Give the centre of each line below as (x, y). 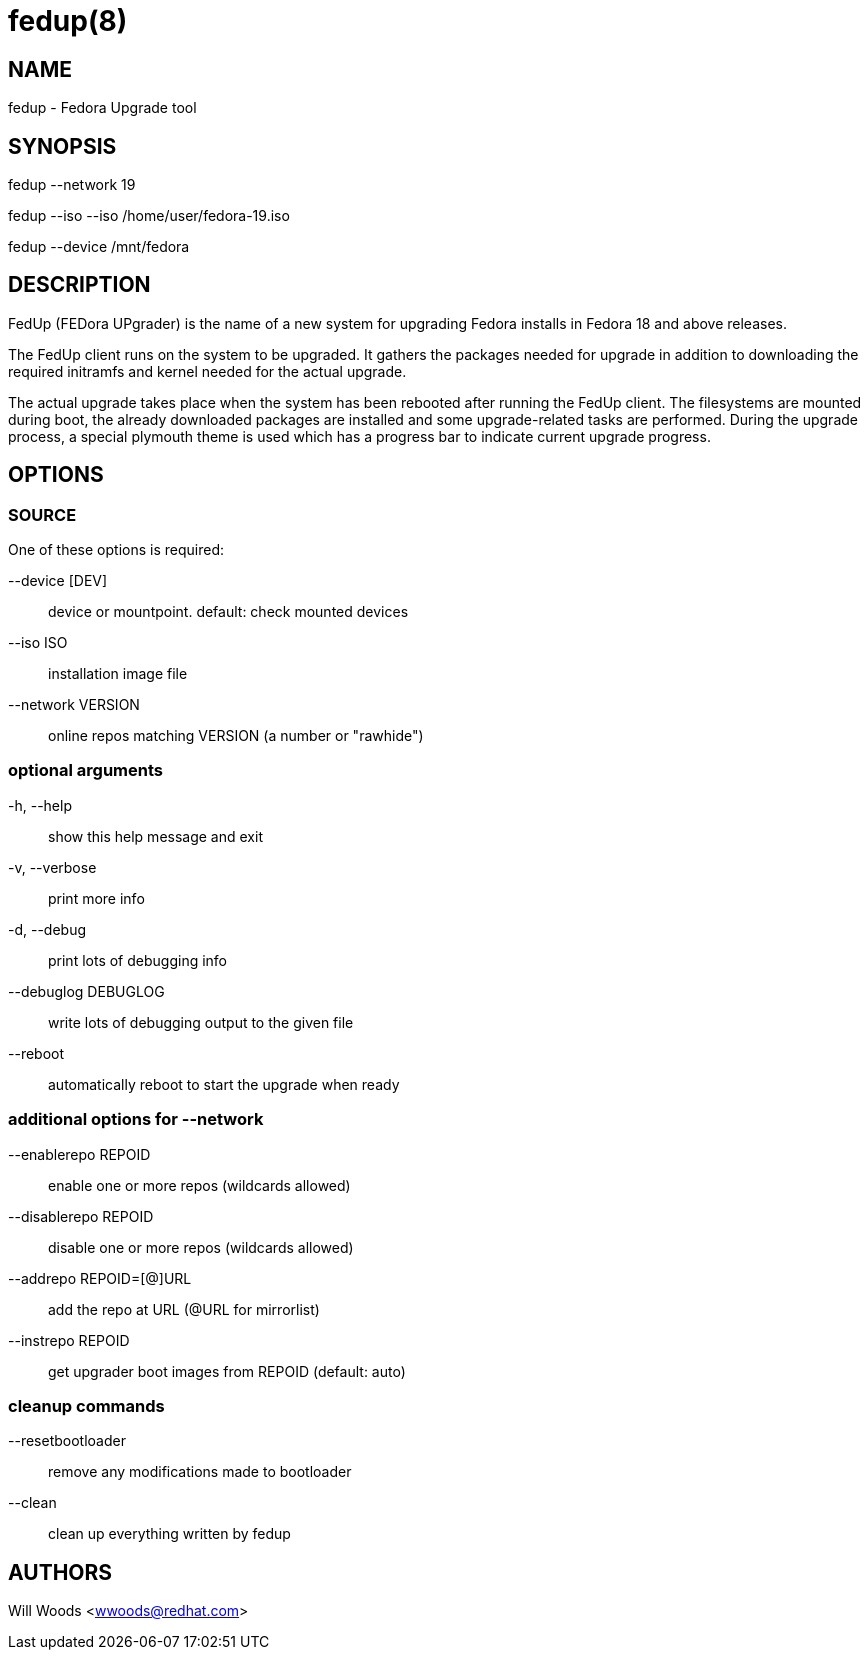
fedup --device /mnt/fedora (99, 247)
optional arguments (85, 770)
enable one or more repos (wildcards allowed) (199, 1185)
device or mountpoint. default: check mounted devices (228, 612)
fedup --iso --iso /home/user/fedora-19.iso (149, 216)
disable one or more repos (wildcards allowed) (201, 1247)
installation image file (118, 674)
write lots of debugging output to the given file (201, 1022)
